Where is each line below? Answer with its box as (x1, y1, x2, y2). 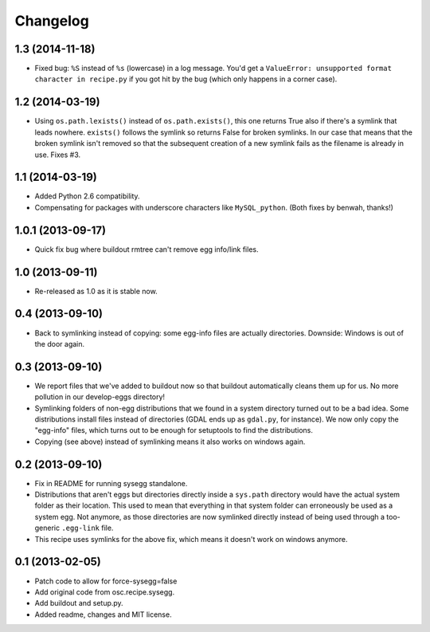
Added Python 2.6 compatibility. (34, 191, 140, 201)
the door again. (34, 339, 85, 348)
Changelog (14, 12, 89, 29)
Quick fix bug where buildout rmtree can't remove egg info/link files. (34, 244, 259, 254)
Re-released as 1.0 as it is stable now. (34, 286, 158, 296)
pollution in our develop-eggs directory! (34, 392, 166, 402)
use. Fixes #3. (34, 150, 81, 159)
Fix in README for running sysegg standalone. (34, 478, 188, 488)
